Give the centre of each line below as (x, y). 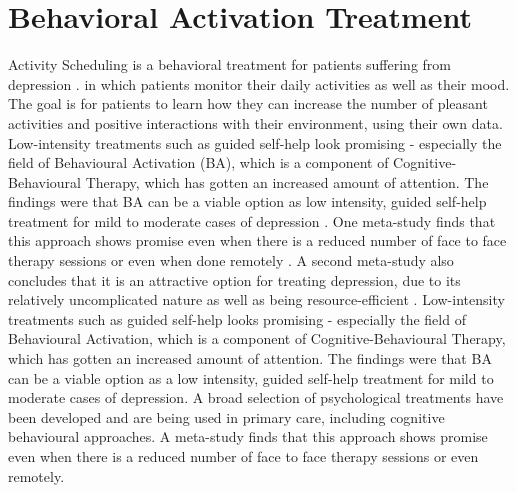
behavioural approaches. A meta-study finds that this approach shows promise (248, 436)
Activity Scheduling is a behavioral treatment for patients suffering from (230, 64)
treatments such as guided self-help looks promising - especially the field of (237, 318)
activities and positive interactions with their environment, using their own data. (255, 122)
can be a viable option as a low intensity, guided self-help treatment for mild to (251, 377)
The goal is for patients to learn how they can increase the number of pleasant (248, 103)
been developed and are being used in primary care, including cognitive (226, 416)
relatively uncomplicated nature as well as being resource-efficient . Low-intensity (256, 299)
